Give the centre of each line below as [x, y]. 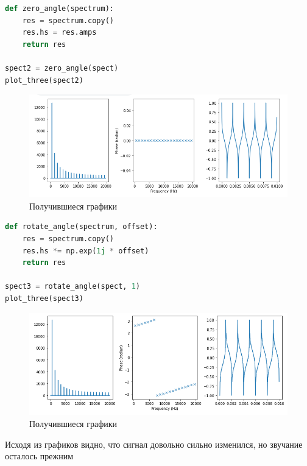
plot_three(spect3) [44, 298]
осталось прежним [39, 456]
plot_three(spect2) [44, 80]
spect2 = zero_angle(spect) [62, 68]
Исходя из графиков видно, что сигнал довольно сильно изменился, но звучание [154, 444]
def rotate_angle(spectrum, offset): [81, 227]
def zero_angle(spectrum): [59, 9]
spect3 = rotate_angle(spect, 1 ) [72, 287]
